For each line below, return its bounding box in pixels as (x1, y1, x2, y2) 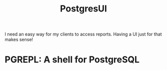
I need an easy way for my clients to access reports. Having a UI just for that (4, 31, 162, 37)
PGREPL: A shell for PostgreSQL (4, 54, 140, 65)
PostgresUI (60, 3, 107, 14)
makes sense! (4, 36, 33, 42)
